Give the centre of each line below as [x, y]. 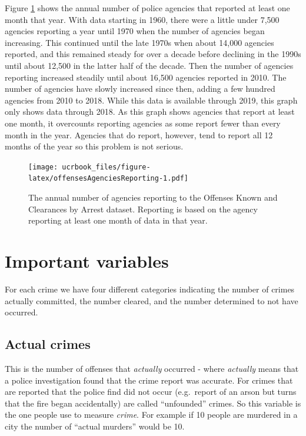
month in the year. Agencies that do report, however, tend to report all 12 [139, 134]
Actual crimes [48, 344]
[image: [43, 167]
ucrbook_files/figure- [106, 167]
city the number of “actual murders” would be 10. [95, 426]
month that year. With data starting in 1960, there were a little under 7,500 [142, 19]
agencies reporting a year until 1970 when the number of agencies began [135, 31]
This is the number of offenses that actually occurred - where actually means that [152, 368]
